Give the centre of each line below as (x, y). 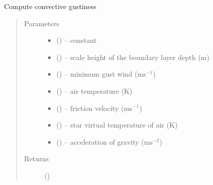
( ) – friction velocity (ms (94, 108)
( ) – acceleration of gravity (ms (104, 141)
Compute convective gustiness (50, 6)
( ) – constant (76, 40)
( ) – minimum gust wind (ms (101, 74)
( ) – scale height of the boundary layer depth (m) (133, 57)
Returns (36, 159)
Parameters (41, 23)
